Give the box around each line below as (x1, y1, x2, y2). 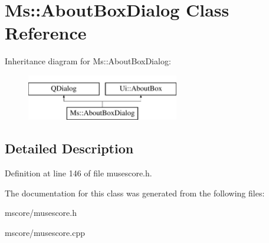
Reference (5, 21, 87, 45)
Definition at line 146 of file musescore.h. (5, 167, 152, 179)
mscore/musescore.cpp (5, 226, 85, 239)
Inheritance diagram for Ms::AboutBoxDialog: (5, 55, 171, 67)
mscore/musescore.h (5, 206, 77, 219)
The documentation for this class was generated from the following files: (5, 186, 265, 199)
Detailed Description (5, 139, 134, 157)
